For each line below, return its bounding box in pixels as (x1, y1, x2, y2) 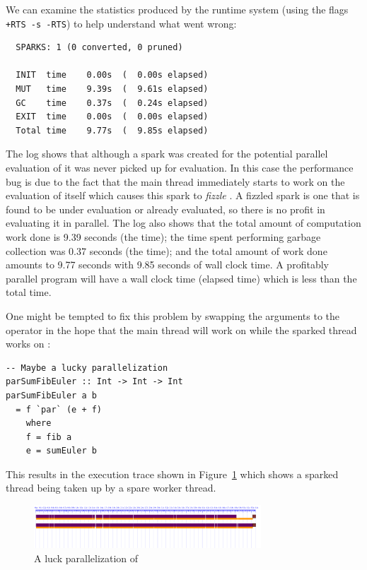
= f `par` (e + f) (16, 404, 103, 415)
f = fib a (25, 432, 72, 442)
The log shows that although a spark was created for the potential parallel (6, 146, 328, 161)
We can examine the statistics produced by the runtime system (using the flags (6, 2, 349, 16)
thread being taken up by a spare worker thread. (6, 480, 216, 495)
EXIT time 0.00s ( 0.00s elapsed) (16, 112, 209, 122)
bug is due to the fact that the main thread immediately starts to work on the (6, 174, 345, 189)
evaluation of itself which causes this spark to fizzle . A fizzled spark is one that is (6, 188, 360, 203)
